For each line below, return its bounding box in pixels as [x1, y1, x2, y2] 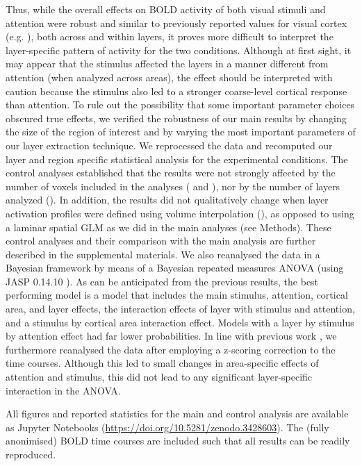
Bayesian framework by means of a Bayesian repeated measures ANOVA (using [6, 260, 344, 275]
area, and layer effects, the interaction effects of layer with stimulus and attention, [6, 301, 355, 316]
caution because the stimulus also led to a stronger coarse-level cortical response [6, 83, 347, 98]
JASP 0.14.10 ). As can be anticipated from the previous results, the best [6, 274, 319, 288]
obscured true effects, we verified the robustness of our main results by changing [6, 110, 347, 125]
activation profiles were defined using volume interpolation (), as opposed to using [6, 206, 354, 220]
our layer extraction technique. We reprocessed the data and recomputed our [6, 138, 333, 152]
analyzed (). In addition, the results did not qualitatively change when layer [6, 192, 329, 207]
